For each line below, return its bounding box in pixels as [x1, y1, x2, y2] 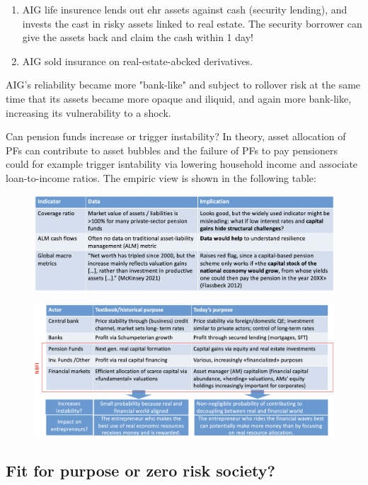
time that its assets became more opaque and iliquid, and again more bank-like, [6, 91, 352, 105]
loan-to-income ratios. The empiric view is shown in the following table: [6, 170, 316, 185]
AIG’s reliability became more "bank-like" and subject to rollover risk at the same [6, 77, 361, 92]
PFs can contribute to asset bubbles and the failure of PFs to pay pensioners [6, 142, 338, 157]
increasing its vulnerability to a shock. [6, 105, 171, 120]
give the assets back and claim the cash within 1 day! [22, 30, 253, 45]
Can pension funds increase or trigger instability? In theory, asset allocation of [6, 129, 346, 144]
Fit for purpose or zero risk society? [6, 459, 275, 481]
